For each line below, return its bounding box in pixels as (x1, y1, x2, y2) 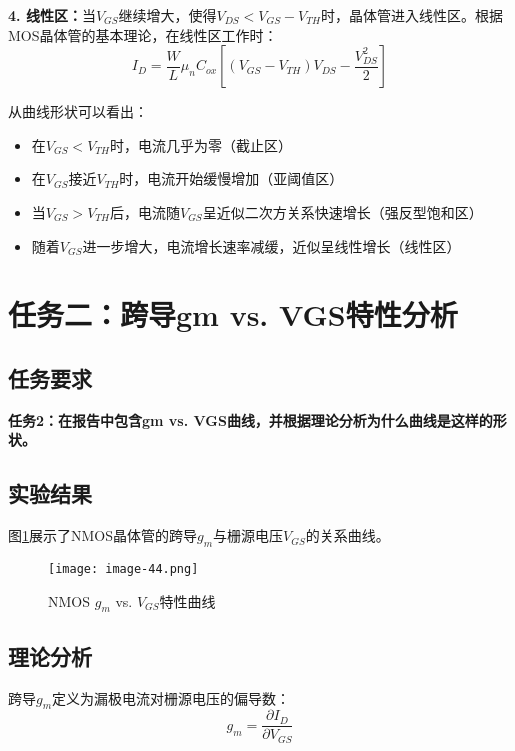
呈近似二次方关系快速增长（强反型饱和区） (202, 201, 483, 222)
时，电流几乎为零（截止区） (109, 134, 292, 155)
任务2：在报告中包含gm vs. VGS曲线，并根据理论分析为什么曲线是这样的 (8, 409, 493, 430)
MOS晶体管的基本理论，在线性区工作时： (8, 24, 278, 45)
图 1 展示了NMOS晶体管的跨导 (8, 525, 198, 546)
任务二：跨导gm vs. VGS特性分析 (8, 294, 458, 335)
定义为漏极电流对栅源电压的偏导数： (52, 687, 291, 708)
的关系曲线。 (305, 525, 390, 546)
